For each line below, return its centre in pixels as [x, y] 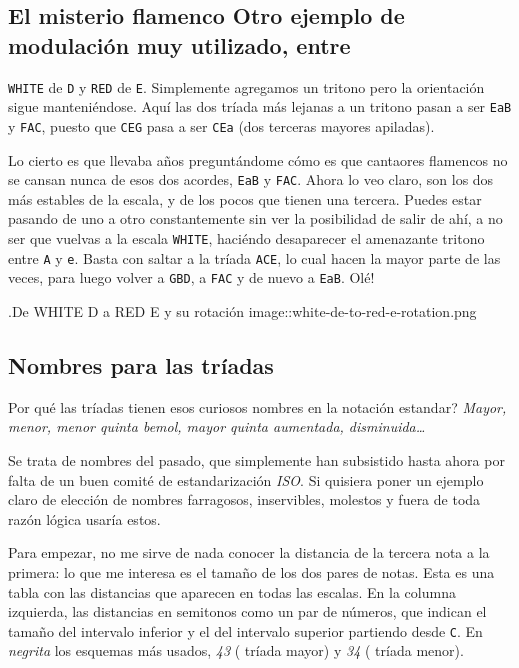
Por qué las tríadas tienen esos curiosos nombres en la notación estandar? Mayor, [257, 406]
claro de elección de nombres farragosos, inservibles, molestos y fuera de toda [244, 499]
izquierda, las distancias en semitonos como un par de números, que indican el [247, 611]
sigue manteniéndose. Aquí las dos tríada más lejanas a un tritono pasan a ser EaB [260, 106]
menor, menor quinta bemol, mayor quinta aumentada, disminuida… [217, 426]
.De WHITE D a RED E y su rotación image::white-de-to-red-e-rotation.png [242, 310]
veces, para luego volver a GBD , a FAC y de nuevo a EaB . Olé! [191, 277]
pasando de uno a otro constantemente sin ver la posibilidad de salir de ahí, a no [255, 218]
